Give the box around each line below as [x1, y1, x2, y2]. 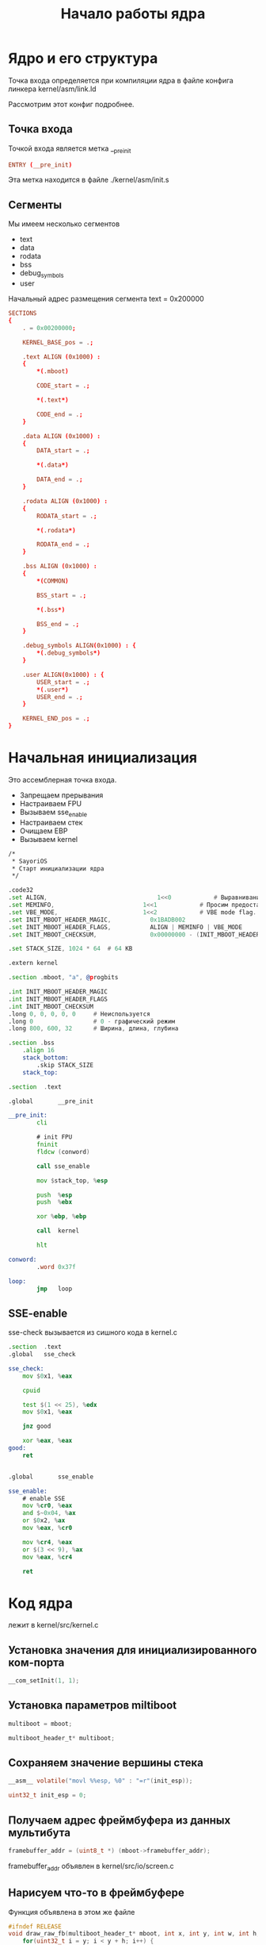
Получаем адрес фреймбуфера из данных [8, 1813, 231, 1827]
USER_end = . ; [36, 693, 83, 701]
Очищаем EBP [19, 826, 68, 836]
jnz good [22, 1422, 51, 1431]
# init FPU [36, 1133, 73, 1141]
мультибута [8, 1826, 71, 1839]
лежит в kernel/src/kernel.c [8, 1620, 99, 1630]
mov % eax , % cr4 [22, 1553, 73, 1561]
